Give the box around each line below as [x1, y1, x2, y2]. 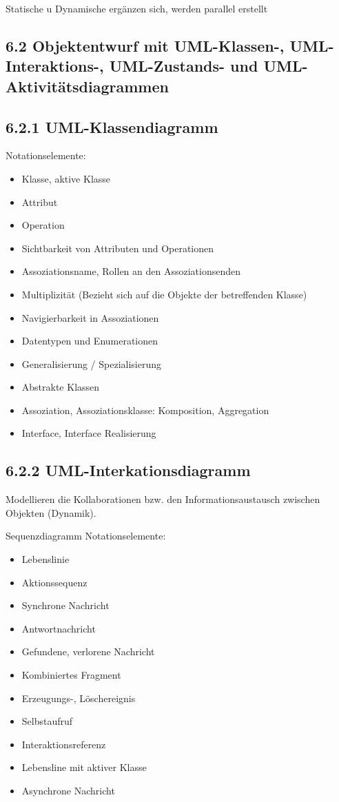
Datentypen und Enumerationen [21, 333, 158, 348]
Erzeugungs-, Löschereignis [21, 690, 136, 705]
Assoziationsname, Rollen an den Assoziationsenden [21, 264, 240, 278]
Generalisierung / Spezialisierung [21, 356, 162, 371]
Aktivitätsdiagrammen [6, 75, 169, 96]
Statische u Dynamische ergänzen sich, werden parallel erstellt [6, 1, 268, 15]
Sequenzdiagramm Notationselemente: [6, 528, 166, 543]
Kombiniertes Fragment [21, 668, 121, 682]
